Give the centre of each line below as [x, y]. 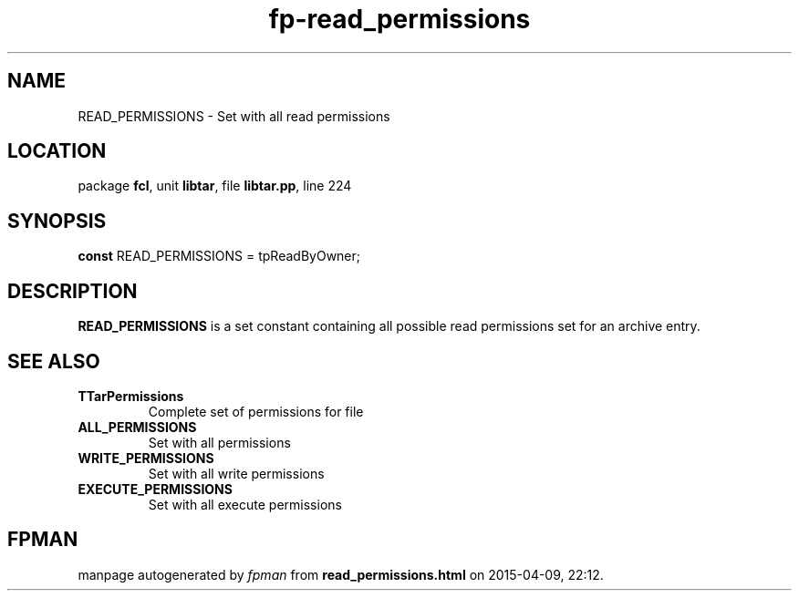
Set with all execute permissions [245, 504]
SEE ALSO [54, 361]
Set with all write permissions [236, 473]
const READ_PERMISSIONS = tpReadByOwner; [219, 256]
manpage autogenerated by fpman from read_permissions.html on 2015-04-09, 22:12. [341, 574]
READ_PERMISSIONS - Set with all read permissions [234, 116]
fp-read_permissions [399, 19]
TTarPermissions [131, 396]
